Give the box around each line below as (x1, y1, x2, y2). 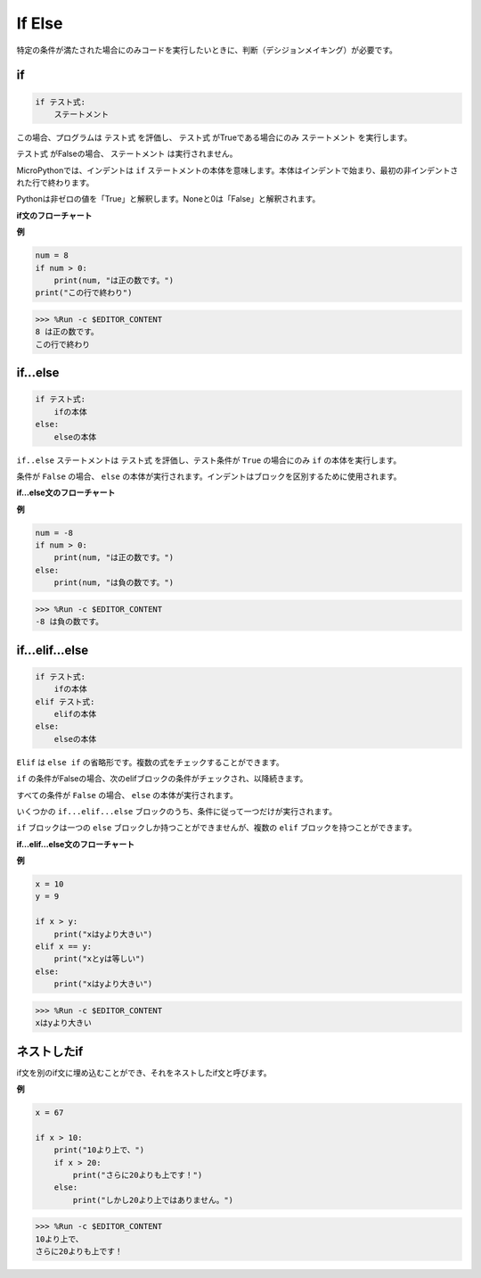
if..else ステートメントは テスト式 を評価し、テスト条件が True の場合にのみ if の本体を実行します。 (16, 455, 402, 466)
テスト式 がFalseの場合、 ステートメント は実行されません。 (16, 148, 238, 160)
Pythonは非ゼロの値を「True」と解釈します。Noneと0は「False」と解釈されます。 (16, 194, 321, 204)
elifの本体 (53, 709, 97, 719)
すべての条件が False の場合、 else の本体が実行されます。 (16, 789, 238, 800)
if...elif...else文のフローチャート (16, 838, 135, 849)
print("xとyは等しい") (53, 954, 146, 964)
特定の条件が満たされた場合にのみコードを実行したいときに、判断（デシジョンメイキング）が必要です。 (16, 45, 398, 55)
